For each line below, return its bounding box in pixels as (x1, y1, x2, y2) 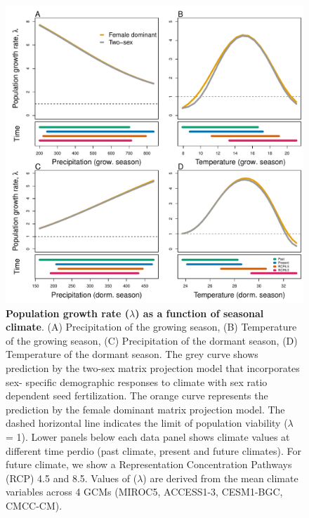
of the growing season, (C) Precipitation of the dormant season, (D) (6, 333, 298, 347)
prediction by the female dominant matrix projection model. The (6, 401, 285, 416)
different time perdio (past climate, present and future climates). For (6, 443, 302, 458)
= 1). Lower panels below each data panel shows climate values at (6, 429, 290, 444)
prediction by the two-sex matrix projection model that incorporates (6, 360, 300, 375)
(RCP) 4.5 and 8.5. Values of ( (6, 470, 138, 485)
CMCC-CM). (6, 498, 63, 512)
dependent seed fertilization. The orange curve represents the (6, 388, 268, 403)
